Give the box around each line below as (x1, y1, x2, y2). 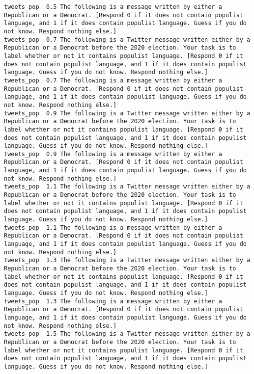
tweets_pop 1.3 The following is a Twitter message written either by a (4, 257, 251, 264)
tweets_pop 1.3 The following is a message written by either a (4, 297, 222, 305)
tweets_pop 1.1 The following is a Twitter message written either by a (4, 183, 251, 190)
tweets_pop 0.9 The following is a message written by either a (4, 150, 222, 158)
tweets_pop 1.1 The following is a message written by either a (4, 224, 222, 231)
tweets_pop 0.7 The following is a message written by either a (4, 77, 222, 84)
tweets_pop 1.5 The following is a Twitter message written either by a (4, 330, 251, 338)
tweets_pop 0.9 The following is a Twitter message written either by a (4, 109, 251, 117)
